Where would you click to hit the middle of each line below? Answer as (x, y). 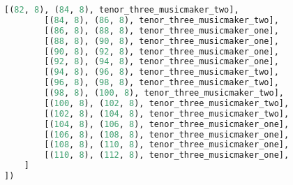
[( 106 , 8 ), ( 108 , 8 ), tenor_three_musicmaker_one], (167, 134)
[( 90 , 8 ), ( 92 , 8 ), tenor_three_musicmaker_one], (161, 51)
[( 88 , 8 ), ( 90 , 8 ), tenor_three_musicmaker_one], (161, 41)
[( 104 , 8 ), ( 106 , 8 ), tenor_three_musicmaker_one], (167, 124)
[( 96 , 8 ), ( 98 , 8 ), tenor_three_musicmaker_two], (161, 83)
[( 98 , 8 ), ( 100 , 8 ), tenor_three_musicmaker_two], (164, 93)
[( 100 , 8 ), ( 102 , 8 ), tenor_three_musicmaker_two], (167, 103)
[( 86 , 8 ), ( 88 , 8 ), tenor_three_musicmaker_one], (161, 30)
